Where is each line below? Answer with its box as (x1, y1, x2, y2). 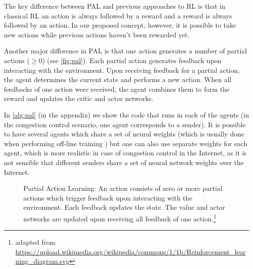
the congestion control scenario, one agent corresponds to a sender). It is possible (4, 119, 246, 129)
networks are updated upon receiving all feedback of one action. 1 (23, 212, 217, 223)
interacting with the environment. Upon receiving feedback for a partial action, (4, 65, 240, 75)
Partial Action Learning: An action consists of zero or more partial (23, 183, 222, 193)
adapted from (15, 237, 55, 247)
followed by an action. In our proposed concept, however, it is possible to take (4, 20, 236, 30)
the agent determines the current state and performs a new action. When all (4, 74, 232, 84)
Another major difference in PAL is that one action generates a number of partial (4, 46, 247, 56)
